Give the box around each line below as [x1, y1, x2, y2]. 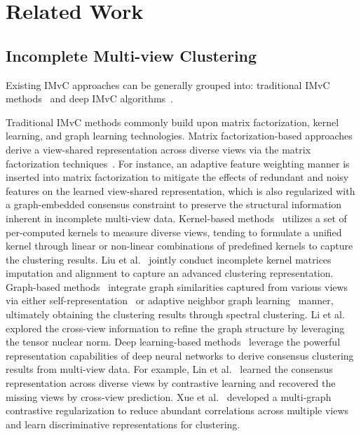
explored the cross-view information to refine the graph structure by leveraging [6, 320, 345, 335]
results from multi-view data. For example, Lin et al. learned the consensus [6, 362, 333, 376]
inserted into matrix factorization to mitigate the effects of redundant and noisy [6, 170, 349, 184]
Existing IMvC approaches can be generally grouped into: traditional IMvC [6, 77, 330, 92]
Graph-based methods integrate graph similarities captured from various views [6, 279, 348, 294]
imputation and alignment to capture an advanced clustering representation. [6, 266, 334, 280]
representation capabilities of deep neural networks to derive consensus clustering [6, 348, 354, 362]
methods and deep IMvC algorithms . [6, 91, 174, 106]
